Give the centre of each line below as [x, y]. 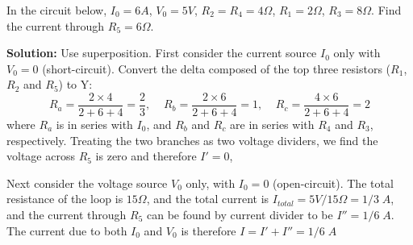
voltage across [41, 156]
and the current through [67, 214]
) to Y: [75, 84]
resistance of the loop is [65, 199]
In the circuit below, [57, 10]
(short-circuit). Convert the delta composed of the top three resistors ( [217, 68]
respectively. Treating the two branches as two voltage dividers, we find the [192, 140]
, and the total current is [208, 199]
